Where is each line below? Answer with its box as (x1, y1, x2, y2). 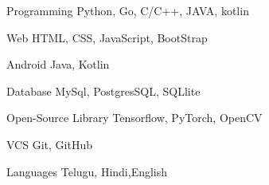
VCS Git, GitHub (6, 136, 92, 152)
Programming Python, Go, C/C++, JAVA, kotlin (6, 2, 249, 18)
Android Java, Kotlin (6, 56, 110, 73)
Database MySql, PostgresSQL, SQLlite (6, 82, 201, 99)
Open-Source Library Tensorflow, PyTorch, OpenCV (6, 109, 263, 126)
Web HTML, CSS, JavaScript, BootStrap (6, 29, 208, 45)
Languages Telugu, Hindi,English (6, 163, 168, 179)
